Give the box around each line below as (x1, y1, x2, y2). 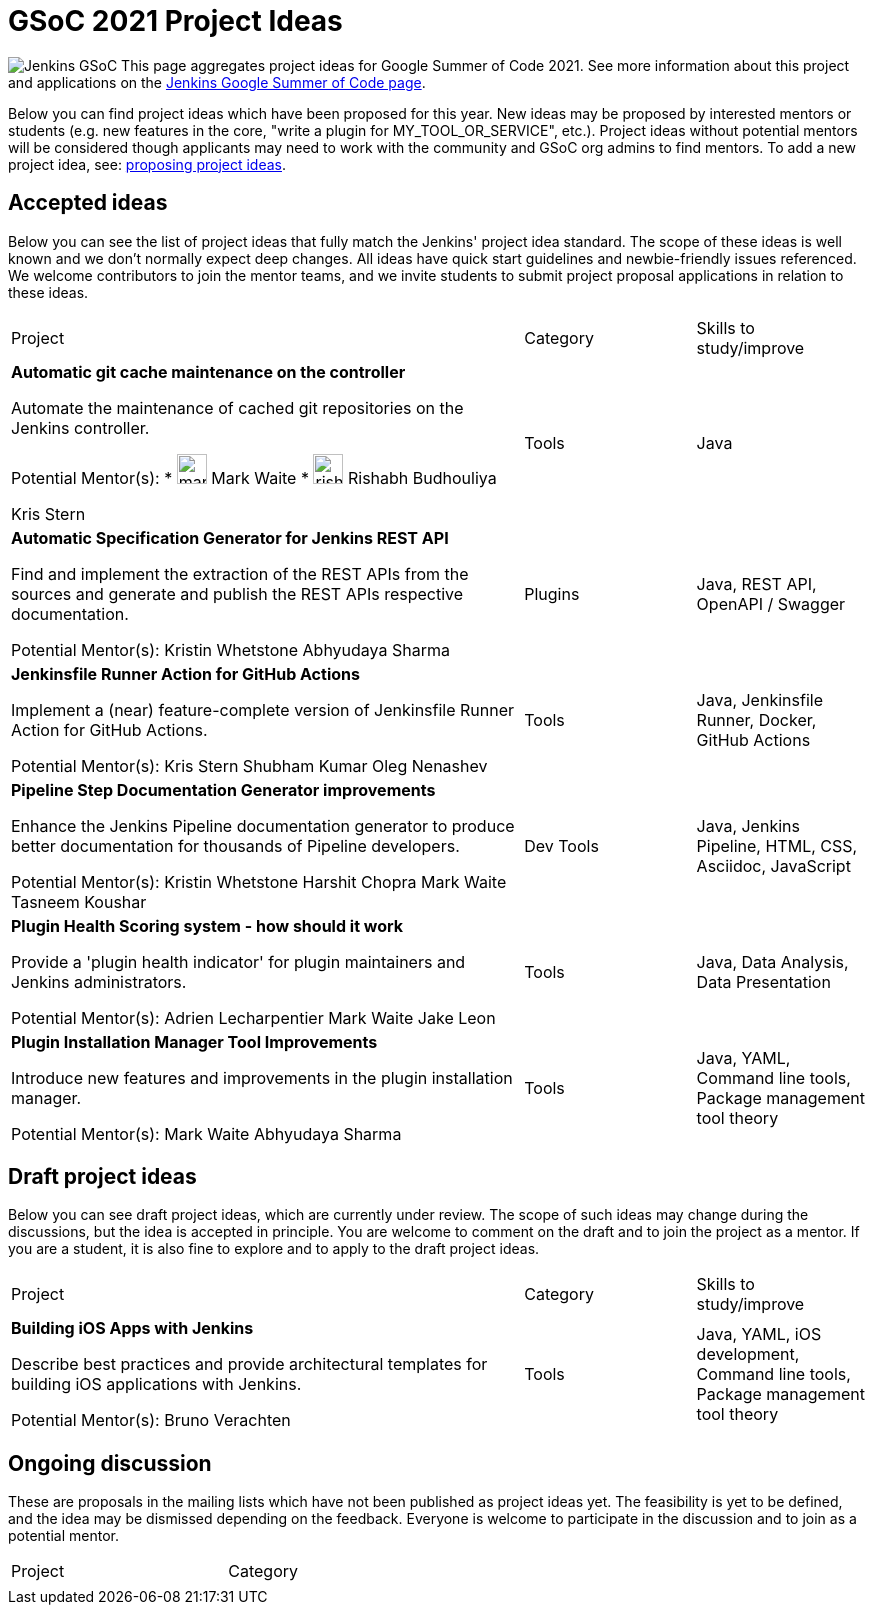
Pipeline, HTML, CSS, (696, 835, 858, 856)
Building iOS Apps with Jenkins (11, 1318, 254, 1339)
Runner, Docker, (696, 709, 817, 730)
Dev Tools (524, 835, 599, 856)
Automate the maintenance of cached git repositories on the (11, 397, 464, 418)
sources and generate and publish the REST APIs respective (11, 583, 464, 604)
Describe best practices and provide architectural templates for (11, 1354, 488, 1375)
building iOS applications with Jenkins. (11, 1374, 302, 1395)
